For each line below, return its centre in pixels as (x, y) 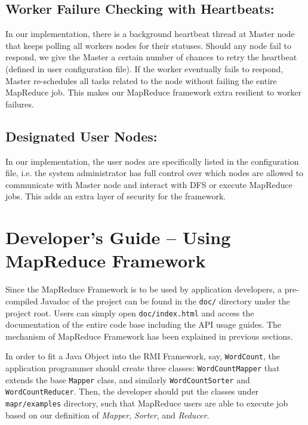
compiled (22, 301)
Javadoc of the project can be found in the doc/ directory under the (165, 301)
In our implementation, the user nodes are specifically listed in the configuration (152, 161)
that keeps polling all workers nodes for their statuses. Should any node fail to (148, 45)
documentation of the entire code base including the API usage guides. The (144, 324)
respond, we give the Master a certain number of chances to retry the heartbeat (151, 57)
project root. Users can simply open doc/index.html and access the (130, 312)
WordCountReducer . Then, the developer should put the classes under (132, 391)
